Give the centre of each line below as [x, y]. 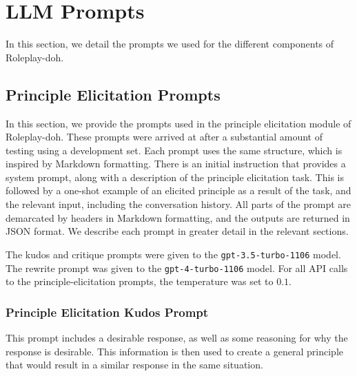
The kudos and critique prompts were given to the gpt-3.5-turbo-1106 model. [173, 254]
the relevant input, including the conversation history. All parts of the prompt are [178, 204]
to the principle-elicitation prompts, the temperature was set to [140, 281]
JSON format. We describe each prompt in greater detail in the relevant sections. [177, 231]
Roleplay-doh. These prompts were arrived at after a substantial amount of [164, 137]
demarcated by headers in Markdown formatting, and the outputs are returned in [178, 217]
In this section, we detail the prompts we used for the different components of [170, 44]
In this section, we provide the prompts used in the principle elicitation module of [178, 123]
